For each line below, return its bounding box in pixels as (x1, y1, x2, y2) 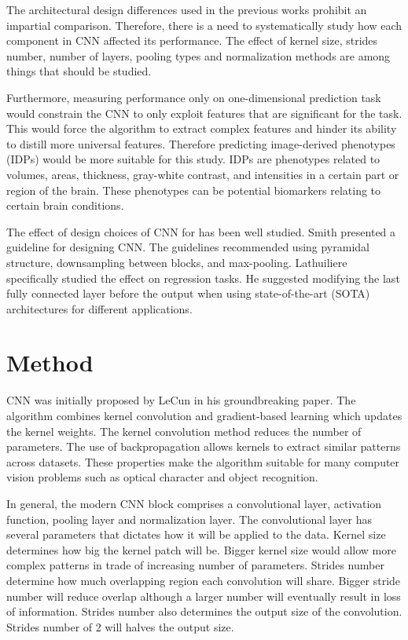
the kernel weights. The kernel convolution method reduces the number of (6, 422, 362, 439)
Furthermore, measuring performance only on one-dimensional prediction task (6, 89, 381, 105)
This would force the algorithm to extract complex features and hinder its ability (6, 120, 397, 137)
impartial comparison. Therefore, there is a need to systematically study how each (6, 16, 402, 33)
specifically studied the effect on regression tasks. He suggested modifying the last (6, 269, 400, 286)
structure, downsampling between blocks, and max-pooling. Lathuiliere (6, 254, 347, 270)
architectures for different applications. (6, 300, 193, 316)
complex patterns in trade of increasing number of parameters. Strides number (6, 557, 384, 573)
